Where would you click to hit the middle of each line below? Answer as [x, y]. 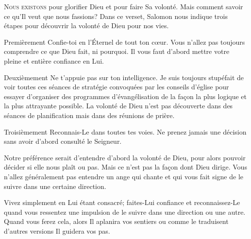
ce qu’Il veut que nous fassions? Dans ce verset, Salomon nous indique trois [116, 16]
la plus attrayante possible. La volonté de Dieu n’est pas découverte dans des [118, 106]
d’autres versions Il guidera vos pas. [57, 230]
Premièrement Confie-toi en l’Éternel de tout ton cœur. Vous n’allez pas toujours [125, 42]
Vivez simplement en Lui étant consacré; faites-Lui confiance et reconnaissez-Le [122, 202]
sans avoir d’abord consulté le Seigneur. [63, 141]
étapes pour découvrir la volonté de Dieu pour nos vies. [86, 26]
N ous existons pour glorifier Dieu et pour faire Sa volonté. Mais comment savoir [124, 6]
